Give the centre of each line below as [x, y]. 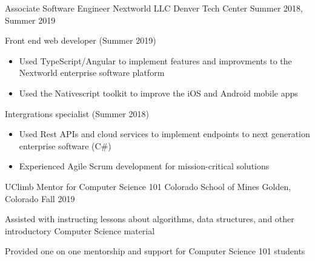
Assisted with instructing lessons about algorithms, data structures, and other [150, 219]
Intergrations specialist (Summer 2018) [77, 113]
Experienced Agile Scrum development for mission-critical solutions [144, 166]
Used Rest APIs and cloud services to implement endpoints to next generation [164, 134]
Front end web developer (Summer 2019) [81, 40]
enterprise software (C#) [65, 145]
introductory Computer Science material [80, 230]
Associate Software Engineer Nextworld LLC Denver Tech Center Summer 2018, [154, 8]
